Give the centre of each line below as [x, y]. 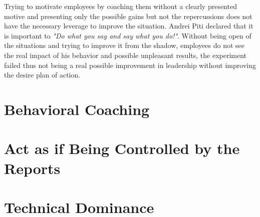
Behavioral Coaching [77, 109]
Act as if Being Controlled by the [122, 148]
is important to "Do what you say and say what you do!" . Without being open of [128, 35]
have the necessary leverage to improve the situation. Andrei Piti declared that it [129, 26]
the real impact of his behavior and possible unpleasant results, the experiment [125, 55]
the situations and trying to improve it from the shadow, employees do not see [124, 45]
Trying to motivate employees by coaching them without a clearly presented [120, 6]
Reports [32, 168]
